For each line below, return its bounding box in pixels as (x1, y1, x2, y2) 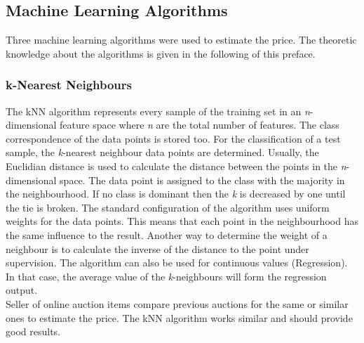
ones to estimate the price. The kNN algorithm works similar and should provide (6, 310, 353, 325)
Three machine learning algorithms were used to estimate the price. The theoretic (6, 32, 357, 47)
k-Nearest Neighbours (6, 76, 132, 93)
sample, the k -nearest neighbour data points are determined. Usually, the (6, 145, 319, 160)
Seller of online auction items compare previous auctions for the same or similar (6, 296, 349, 311)
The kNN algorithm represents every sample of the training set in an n (6, 103, 310, 118)
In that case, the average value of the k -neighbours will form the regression (6, 268, 327, 283)
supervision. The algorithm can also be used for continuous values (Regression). (6, 255, 348, 270)
